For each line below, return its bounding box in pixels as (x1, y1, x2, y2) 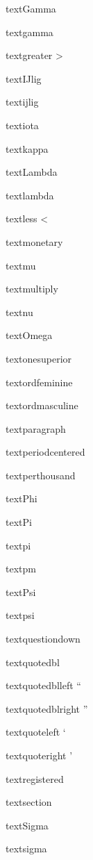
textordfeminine (6, 374, 73, 389)
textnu (6, 304, 33, 319)
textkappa (6, 141, 49, 156)
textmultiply (6, 281, 58, 296)
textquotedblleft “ (6, 678, 81, 693)
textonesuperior (6, 351, 72, 365)
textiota (6, 117, 39, 132)
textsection (6, 795, 52, 809)
